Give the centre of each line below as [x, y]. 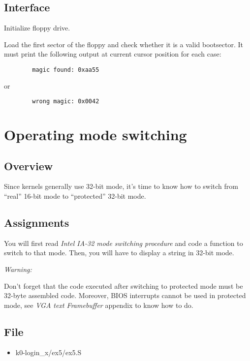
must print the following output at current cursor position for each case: [113, 54]
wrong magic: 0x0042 [66, 102]
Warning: [18, 269]
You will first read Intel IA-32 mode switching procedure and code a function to [124, 243]
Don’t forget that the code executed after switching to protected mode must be [124, 286]
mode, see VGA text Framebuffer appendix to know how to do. [99, 305]
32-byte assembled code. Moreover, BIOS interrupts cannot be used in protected [125, 295]
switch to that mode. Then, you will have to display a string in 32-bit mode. [119, 253]
